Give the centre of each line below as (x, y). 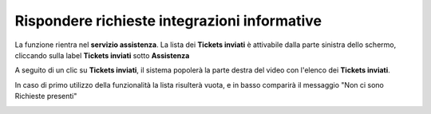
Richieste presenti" (46, 96)
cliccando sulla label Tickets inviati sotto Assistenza (102, 55)
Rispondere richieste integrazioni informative (168, 21)
